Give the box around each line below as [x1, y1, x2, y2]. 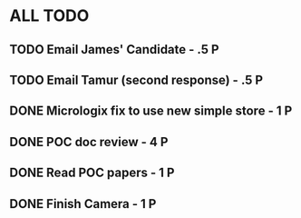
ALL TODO [9, 5, 90, 26]
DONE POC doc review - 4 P [9, 134, 169, 150]
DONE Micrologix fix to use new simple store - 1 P [9, 104, 293, 119]
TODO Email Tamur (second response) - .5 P [9, 72, 264, 87]
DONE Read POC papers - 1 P [9, 165, 175, 181]
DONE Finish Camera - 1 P [9, 196, 157, 212]
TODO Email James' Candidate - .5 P [9, 42, 219, 57]
